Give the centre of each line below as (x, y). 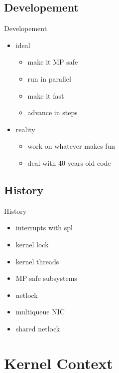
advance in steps (53, 112)
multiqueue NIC (40, 312)
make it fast (46, 95)
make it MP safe (53, 62)
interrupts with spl (44, 228)
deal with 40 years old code (69, 162)
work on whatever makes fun (71, 146)
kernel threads (37, 261)
